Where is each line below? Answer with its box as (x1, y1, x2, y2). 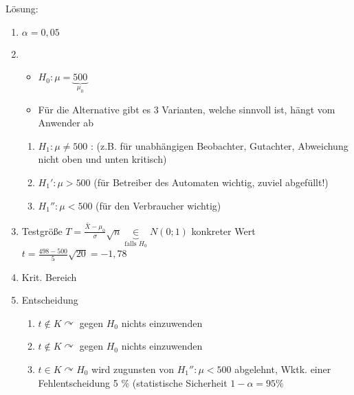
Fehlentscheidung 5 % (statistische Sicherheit (38, 375, 228, 390)
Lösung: (5, 1, 38, 15)
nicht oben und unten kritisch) (38, 152, 167, 166)
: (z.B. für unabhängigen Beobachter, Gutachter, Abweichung (90, 138, 349, 153)
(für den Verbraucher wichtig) (96, 198, 221, 212)
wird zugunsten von (91, 362, 175, 376)
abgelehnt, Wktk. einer (234, 362, 331, 376)
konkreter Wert (191, 223, 256, 238)
